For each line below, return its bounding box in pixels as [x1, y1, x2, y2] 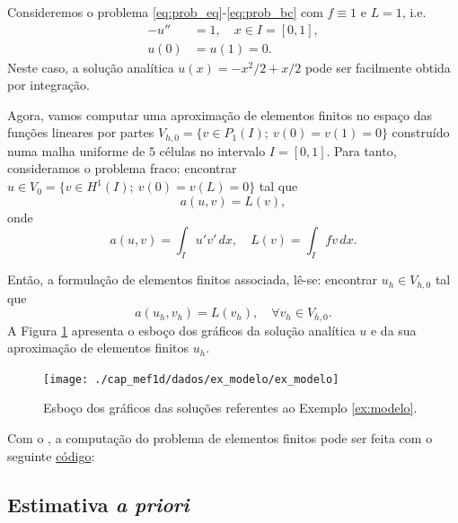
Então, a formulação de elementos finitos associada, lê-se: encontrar [7, 270, 378, 289]
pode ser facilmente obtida [304, 57, 451, 76]
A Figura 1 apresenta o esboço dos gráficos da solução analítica [7, 320, 356, 339]
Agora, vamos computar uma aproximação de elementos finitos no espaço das [7, 105, 432, 124]
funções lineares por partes [7, 123, 154, 142]
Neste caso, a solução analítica [7, 57, 174, 76]
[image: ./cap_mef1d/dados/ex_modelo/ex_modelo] [43, 372, 339, 386]
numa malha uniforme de [7, 141, 145, 160]
